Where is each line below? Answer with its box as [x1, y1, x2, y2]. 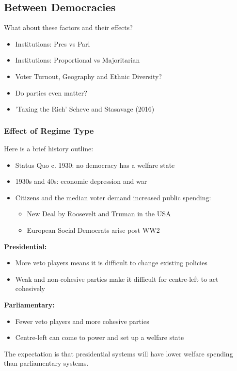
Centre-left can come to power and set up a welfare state [15, 332, 184, 342]
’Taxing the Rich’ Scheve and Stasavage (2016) [15, 104, 155, 114]
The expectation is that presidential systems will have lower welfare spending [4, 348, 233, 358]
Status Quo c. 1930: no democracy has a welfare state [15, 160, 175, 170]
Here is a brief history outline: [4, 143, 94, 153]
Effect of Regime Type [4, 124, 94, 136]
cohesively [15, 283, 45, 293]
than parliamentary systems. [4, 358, 89, 368]
